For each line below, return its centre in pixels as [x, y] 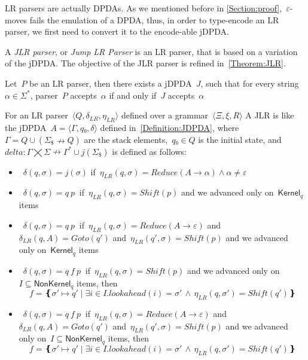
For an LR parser [36, 115]
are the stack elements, [126, 139]
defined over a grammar [165, 115]
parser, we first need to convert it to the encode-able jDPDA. [117, 31]
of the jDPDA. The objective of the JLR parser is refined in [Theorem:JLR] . [145, 63]
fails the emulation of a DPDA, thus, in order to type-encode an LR [154, 19]
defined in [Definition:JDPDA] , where [170, 127]
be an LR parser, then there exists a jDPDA [111, 83]
